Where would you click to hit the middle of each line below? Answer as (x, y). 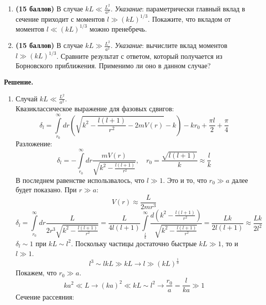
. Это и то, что (185, 180)
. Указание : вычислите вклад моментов (169, 45)
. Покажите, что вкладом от (189, 19)
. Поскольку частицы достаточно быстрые (134, 243)
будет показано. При (46, 190)
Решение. (19, 82)
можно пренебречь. (118, 28)
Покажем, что (36, 273)
